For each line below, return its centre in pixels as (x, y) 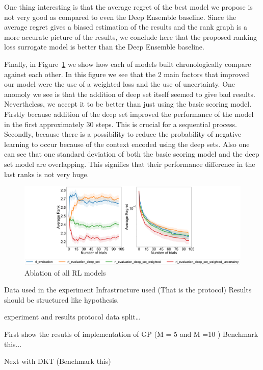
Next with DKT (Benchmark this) (58, 361)
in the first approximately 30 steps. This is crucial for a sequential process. (121, 124)
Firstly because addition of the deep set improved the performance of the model (129, 114)
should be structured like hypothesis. (62, 299)
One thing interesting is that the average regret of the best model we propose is (128, 7)
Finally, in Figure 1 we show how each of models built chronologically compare (128, 64)
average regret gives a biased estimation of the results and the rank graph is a (126, 27)
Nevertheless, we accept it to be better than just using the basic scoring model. (128, 104)
